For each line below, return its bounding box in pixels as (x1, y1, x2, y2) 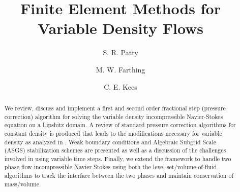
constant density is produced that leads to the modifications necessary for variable (4, 129, 222, 137)
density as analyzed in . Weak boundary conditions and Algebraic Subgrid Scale (4, 137, 217, 146)
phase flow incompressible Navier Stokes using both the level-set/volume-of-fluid (4, 163, 217, 171)
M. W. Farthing (96, 64, 145, 74)
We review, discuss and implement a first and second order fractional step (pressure (4, 103, 226, 112)
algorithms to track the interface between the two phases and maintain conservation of (4, 171, 234, 180)
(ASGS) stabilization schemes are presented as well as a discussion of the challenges (4, 146, 226, 155)
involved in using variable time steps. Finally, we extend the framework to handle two (4, 154, 231, 163)
